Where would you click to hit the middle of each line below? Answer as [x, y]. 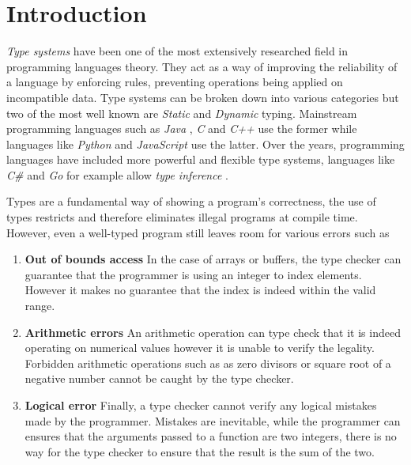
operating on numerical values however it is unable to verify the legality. [200, 348]
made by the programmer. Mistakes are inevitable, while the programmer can [213, 420]
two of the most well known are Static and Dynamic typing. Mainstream [182, 113]
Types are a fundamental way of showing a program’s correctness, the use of [191, 201]
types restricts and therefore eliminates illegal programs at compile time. [182, 217]
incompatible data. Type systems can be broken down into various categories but [203, 97]
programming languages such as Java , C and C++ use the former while [182, 129]
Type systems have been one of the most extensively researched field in [177, 51]
